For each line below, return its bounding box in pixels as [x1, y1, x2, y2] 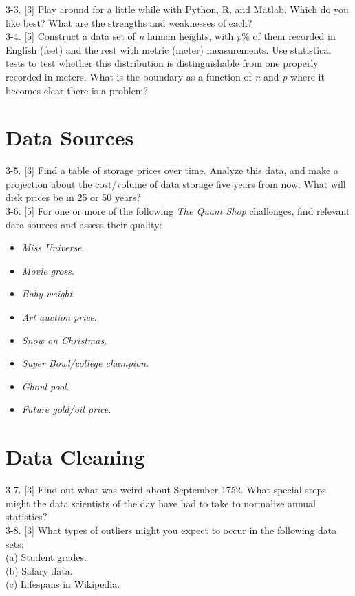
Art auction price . [21, 310, 97, 324]
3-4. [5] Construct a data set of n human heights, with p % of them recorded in [6, 29, 336, 43]
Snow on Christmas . [21, 332, 107, 347]
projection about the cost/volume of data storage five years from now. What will [6, 176, 346, 191]
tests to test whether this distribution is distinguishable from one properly [6, 56, 319, 70]
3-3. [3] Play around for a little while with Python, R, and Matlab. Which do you [6, 2, 349, 16]
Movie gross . [21, 263, 74, 277]
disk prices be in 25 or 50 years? [6, 190, 141, 204]
